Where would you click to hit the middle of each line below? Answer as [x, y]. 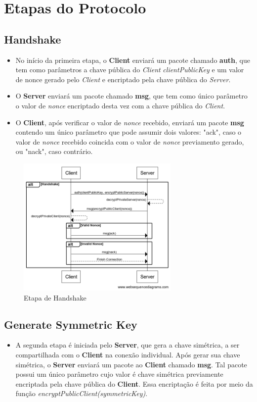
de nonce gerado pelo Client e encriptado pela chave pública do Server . [123, 79]
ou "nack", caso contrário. [54, 151]
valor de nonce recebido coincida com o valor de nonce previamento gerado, [130, 141]
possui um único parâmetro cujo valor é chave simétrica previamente [119, 374]
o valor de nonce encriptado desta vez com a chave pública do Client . [120, 105]
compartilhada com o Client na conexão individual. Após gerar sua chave [128, 355]
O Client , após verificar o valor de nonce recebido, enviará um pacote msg [130, 122]
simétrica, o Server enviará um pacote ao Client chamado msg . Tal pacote [131, 364]
